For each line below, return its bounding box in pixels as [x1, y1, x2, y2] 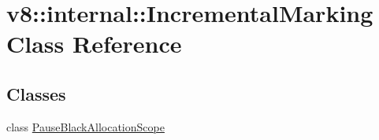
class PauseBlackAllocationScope [6, 118, 165, 134]
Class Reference [6, 28, 182, 60]
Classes [6, 81, 66, 105]
